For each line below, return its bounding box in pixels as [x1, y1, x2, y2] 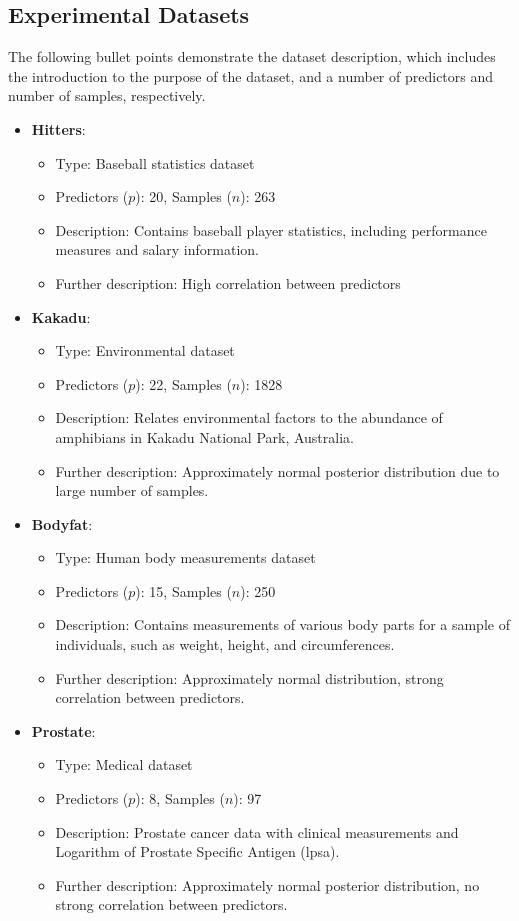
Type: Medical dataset [55, 754, 193, 775]
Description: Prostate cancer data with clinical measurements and [55, 821, 459, 842]
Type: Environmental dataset [55, 340, 235, 361]
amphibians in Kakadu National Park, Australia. [55, 426, 354, 447]
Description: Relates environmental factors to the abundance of [55, 407, 443, 428]
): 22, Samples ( [135, 373, 232, 394]
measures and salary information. [55, 239, 259, 260]
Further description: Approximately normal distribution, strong [55, 667, 444, 688]
